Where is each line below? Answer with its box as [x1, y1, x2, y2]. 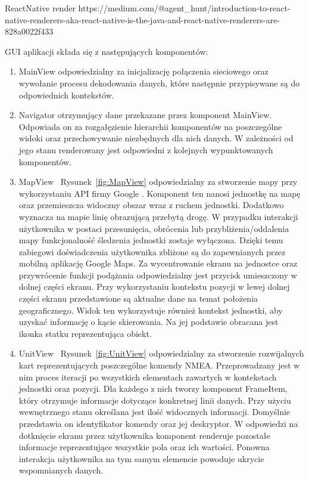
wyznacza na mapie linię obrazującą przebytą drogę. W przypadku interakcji [18, 210, 298, 222]
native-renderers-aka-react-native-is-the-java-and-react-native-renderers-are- [5, 13, 280, 26]
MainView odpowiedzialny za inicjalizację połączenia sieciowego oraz [18, 65, 269, 78]
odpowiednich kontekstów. [18, 88, 114, 101]
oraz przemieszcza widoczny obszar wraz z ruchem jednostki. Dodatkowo [18, 199, 284, 211]
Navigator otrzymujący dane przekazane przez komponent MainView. [18, 109, 272, 121]
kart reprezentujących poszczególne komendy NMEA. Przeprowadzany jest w [18, 359, 300, 371]
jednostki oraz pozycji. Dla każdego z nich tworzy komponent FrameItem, [18, 382, 288, 395]
